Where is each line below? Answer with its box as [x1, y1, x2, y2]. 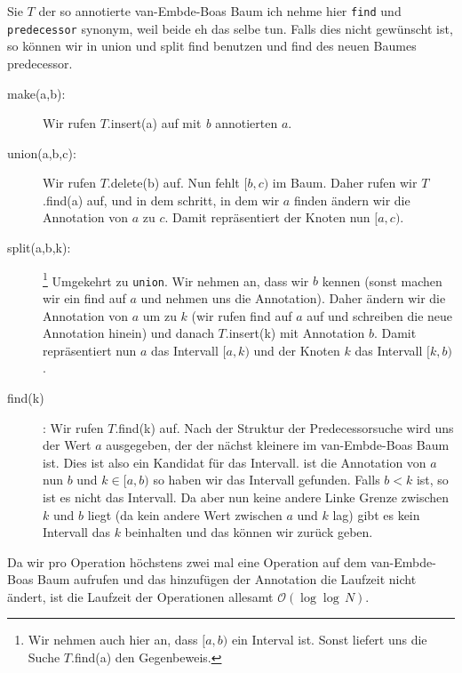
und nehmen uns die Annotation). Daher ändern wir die [140, 288, 446, 307]
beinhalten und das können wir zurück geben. [124, 523, 373, 541]
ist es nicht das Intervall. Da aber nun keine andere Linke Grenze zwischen [43, 487, 450, 506]
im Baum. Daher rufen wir [272, 173, 418, 192]
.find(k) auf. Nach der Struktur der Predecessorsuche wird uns [115, 418, 454, 437]
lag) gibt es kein [332, 505, 420, 524]
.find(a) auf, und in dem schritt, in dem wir [43, 190, 280, 209]
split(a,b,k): [7, 238, 71, 257]
